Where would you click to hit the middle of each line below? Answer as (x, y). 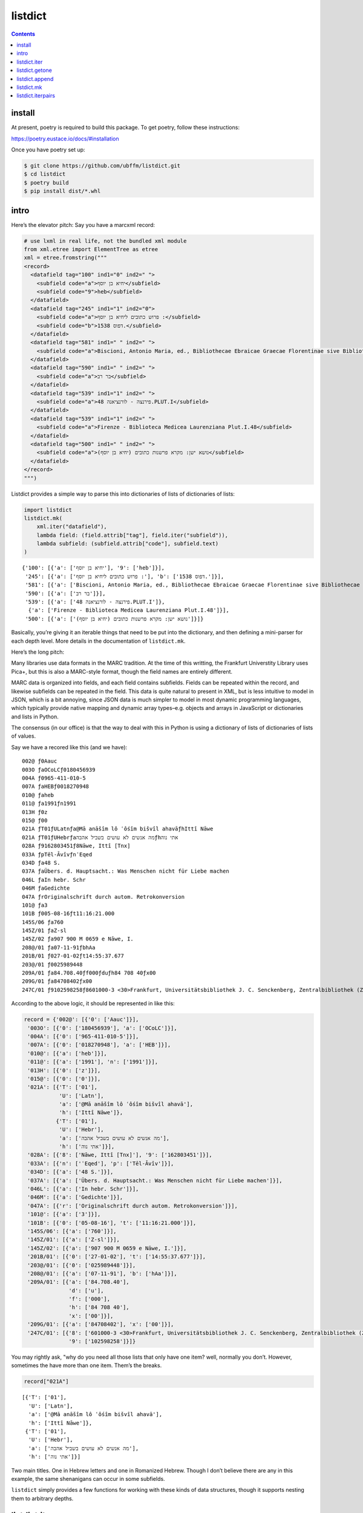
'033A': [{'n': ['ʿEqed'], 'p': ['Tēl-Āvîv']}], (101, 1163)
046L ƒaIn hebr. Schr (54, 880)
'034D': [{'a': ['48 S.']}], (70, 1172)
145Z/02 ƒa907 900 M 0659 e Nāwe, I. (78, 939)
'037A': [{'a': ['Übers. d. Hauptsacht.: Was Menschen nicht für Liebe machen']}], (155, 1180)
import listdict (48, 510)
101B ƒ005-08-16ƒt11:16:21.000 (68, 914)
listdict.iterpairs (36, 96)
